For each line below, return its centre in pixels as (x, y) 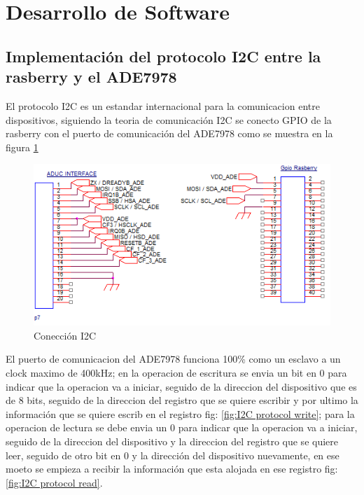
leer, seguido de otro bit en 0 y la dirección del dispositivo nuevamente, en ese (173, 455)
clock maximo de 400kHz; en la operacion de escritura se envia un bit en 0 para (176, 372)
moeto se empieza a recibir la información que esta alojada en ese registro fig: (172, 469)
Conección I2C (65, 335)
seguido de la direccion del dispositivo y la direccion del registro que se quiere (172, 441)
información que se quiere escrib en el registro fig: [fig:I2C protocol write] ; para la (180, 413)
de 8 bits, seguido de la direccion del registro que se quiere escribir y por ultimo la (182, 400)
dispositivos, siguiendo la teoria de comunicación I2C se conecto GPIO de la (169, 119)
